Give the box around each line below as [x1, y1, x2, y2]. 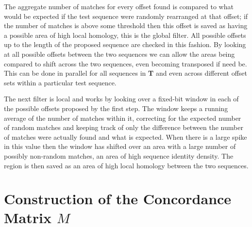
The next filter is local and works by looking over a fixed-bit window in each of [4, 94, 239, 104]
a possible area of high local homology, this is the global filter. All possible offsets [4, 30, 246, 40]
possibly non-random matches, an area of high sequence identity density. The [4, 150, 234, 161]
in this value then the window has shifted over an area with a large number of [4, 141, 236, 151]
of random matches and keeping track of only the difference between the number [4, 122, 243, 132]
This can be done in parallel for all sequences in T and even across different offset [4, 68, 247, 78]
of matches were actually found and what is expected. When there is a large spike [4, 131, 247, 142]
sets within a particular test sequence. [4, 77, 117, 87]
